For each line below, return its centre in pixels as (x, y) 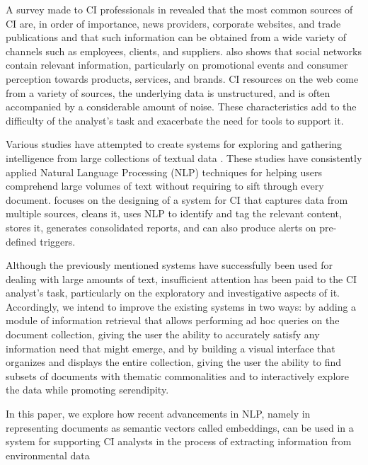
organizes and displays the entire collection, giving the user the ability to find (174, 362)
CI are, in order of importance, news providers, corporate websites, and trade (173, 23)
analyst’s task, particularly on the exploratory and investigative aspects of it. (173, 293)
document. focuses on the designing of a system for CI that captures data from (177, 199)
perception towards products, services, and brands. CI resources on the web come (182, 78)
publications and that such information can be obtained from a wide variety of (176, 37)
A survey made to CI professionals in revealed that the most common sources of (179, 9)
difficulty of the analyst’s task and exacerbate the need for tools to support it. (175, 120)
